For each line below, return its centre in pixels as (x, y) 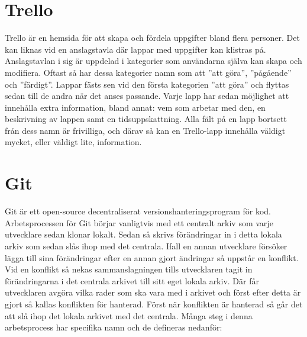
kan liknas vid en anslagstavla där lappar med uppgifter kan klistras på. (135, 49)
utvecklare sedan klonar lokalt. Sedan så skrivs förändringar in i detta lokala (143, 234)
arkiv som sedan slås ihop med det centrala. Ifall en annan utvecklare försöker (146, 245)
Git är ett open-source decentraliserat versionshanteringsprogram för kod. (138, 211)
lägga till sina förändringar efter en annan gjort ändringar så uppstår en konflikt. (152, 257)
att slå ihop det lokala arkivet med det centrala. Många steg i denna (129, 315)
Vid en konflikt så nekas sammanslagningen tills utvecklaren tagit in (129, 269)
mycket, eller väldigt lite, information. (73, 142)
